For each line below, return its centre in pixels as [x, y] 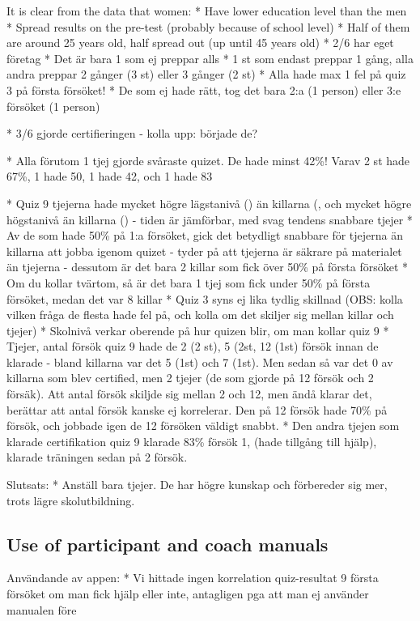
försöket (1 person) [53, 106]
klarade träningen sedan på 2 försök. [97, 457]
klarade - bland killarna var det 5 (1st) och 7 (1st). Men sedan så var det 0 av [200, 362]
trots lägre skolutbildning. [71, 500]
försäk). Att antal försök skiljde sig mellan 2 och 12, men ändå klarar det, [189, 394]
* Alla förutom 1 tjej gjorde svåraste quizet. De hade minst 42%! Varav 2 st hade [208, 160]
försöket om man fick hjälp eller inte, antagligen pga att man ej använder [188, 594]
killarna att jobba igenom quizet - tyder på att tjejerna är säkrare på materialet [204, 251]
